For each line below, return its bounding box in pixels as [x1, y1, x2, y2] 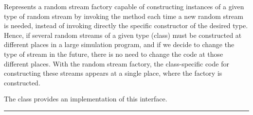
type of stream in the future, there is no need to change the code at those [4, 49, 223, 59]
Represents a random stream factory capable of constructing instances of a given [4, 1, 244, 11]
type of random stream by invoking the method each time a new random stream [4, 11, 243, 21]
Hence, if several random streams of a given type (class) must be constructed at [4, 30, 242, 40]
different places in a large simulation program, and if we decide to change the [4, 39, 235, 49]
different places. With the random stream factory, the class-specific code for [4, 58, 229, 68]
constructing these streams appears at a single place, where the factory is [4, 68, 222, 78]
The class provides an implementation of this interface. [4, 94, 167, 104]
